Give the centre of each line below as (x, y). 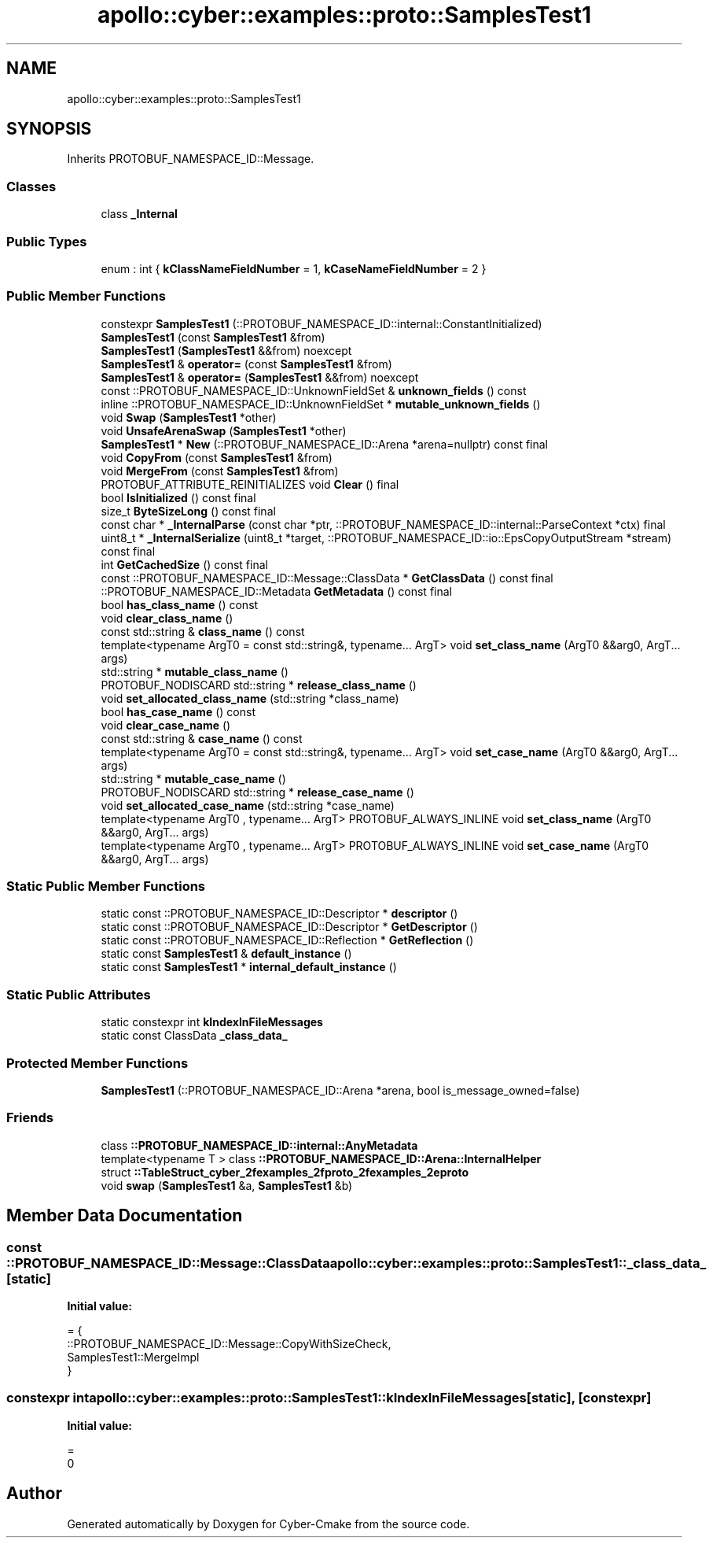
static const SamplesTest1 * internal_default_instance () (249, 967)
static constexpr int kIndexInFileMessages (212, 1022)
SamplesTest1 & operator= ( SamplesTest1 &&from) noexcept (260, 377)
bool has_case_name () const (178, 711)
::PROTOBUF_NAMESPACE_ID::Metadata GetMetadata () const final (276, 591)
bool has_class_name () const (180, 604)
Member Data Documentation (125, 1216)
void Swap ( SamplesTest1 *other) (189, 417)
